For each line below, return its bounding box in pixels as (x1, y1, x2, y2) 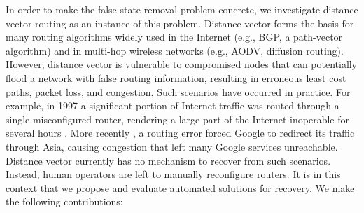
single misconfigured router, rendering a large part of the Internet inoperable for (6, 111, 349, 126)
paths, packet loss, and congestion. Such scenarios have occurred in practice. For (6, 84, 351, 99)
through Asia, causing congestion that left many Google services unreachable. (6, 139, 338, 153)
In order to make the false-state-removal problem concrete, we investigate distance (6, 2, 358, 16)
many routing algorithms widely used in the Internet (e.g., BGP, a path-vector (6, 29, 343, 44)
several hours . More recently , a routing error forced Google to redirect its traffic (6, 125, 355, 140)
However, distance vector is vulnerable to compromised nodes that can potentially (6, 57, 358, 71)
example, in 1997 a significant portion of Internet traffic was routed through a (6, 98, 339, 113)
